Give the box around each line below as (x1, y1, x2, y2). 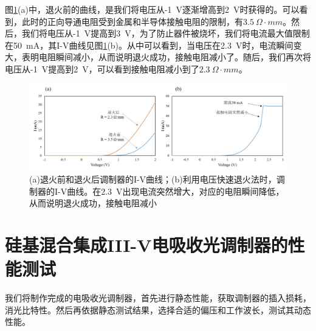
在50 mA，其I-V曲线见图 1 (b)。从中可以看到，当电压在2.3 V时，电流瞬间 (5, 38, 294, 51)
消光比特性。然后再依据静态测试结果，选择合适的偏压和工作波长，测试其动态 (5, 303, 311, 316)
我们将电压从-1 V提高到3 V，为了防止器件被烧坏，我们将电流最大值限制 (21, 27, 310, 40)
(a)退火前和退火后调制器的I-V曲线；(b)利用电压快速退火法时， (29, 173, 276, 185)
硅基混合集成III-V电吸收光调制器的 (5, 232, 288, 257)
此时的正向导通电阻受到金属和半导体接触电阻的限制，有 (21, 15, 243, 27)
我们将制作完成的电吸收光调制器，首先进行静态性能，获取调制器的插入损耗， (5, 291, 311, 304)
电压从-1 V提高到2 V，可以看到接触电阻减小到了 (5, 62, 199, 75)
